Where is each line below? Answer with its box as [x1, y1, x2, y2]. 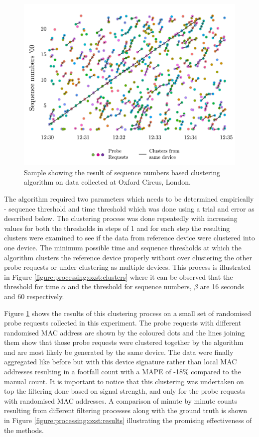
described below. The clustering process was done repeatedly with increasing [4, 213, 238, 223]
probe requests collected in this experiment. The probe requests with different [4, 318, 242, 328]
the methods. [4, 425, 44, 435]
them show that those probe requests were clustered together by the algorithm [4, 337, 244, 347]
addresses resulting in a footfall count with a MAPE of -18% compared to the [4, 366, 241, 377]
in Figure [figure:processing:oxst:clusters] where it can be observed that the [4, 271, 233, 282]
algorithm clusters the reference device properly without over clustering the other [4, 252, 252, 262]
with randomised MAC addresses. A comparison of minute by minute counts [4, 395, 238, 406]
